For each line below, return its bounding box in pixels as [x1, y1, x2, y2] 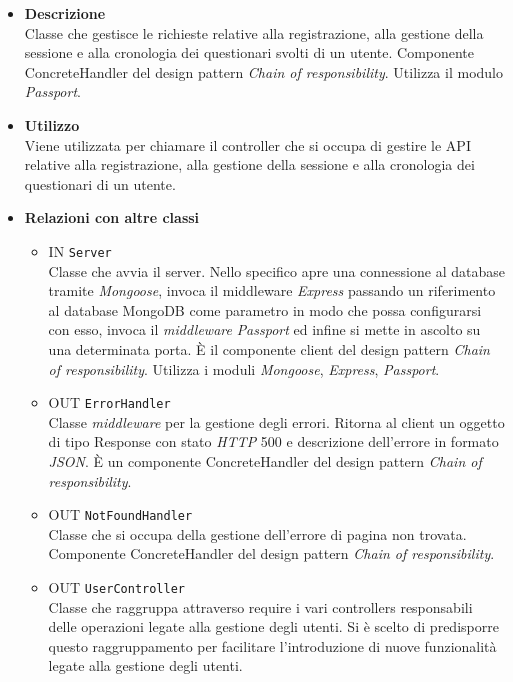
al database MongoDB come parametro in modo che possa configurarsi [48, 299, 482, 320]
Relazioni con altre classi [24, 207, 200, 228]
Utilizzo [24, 114, 80, 135]
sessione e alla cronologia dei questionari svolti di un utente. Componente [24, 42, 475, 63]
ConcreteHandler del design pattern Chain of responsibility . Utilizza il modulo [24, 61, 503, 82]
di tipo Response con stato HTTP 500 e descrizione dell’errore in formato [48, 431, 499, 452]
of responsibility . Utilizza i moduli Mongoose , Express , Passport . [48, 358, 440, 379]
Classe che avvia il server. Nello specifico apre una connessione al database [48, 260, 505, 281]
